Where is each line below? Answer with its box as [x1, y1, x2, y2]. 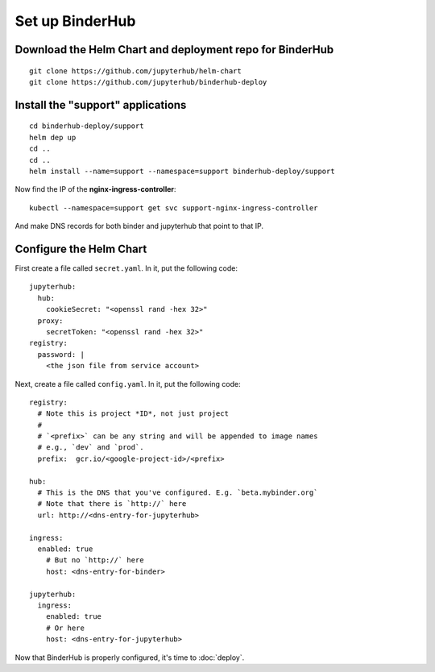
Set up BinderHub [14, 12, 136, 30]
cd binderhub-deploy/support [29, 122, 144, 131]
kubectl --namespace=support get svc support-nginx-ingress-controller [29, 203, 318, 213]
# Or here [45, 623, 85, 633]
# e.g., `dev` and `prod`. [37, 443, 144, 452]
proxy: [37, 316, 64, 326]
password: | [37, 350, 85, 359]
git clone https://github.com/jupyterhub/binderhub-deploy [29, 77, 267, 86]
